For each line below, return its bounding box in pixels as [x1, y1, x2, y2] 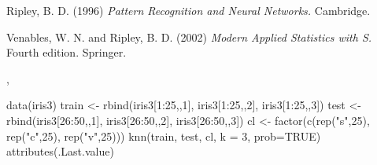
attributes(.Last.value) [6, 143, 114, 159]
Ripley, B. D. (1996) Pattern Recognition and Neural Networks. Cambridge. [6, 2, 371, 18]
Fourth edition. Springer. [6, 44, 127, 60]
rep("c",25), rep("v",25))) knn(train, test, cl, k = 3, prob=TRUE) [6, 127, 321, 144]
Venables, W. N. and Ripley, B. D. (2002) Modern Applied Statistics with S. [6, 28, 372, 45]
